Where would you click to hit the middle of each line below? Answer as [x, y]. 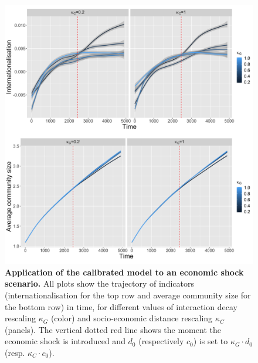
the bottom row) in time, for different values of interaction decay [121, 306]
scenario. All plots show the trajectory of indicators [99, 283]
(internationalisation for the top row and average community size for [128, 295]
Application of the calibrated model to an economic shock [124, 272]
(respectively [161, 341]
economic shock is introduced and [65, 341]
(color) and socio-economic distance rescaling [132, 318]
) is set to [211, 341]
